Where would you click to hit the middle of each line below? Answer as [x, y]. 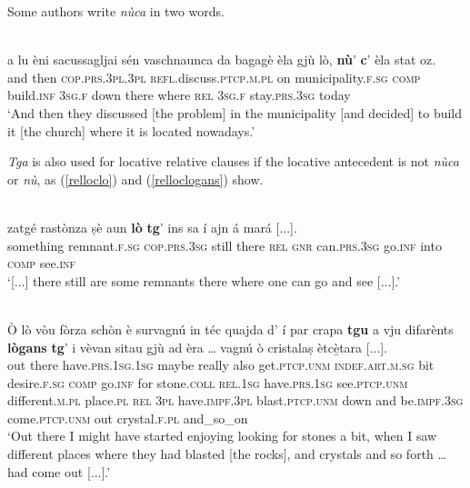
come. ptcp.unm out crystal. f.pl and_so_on [128, 418]
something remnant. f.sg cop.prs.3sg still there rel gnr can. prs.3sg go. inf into [225, 245]
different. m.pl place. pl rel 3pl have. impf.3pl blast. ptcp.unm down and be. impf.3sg [235, 400]
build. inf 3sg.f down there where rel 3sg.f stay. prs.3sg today [179, 95]
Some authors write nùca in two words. [116, 11]
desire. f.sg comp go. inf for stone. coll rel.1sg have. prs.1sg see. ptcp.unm [208, 382]
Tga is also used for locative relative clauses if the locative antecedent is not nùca [233, 161]
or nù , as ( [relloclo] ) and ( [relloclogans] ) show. [135, 179]
